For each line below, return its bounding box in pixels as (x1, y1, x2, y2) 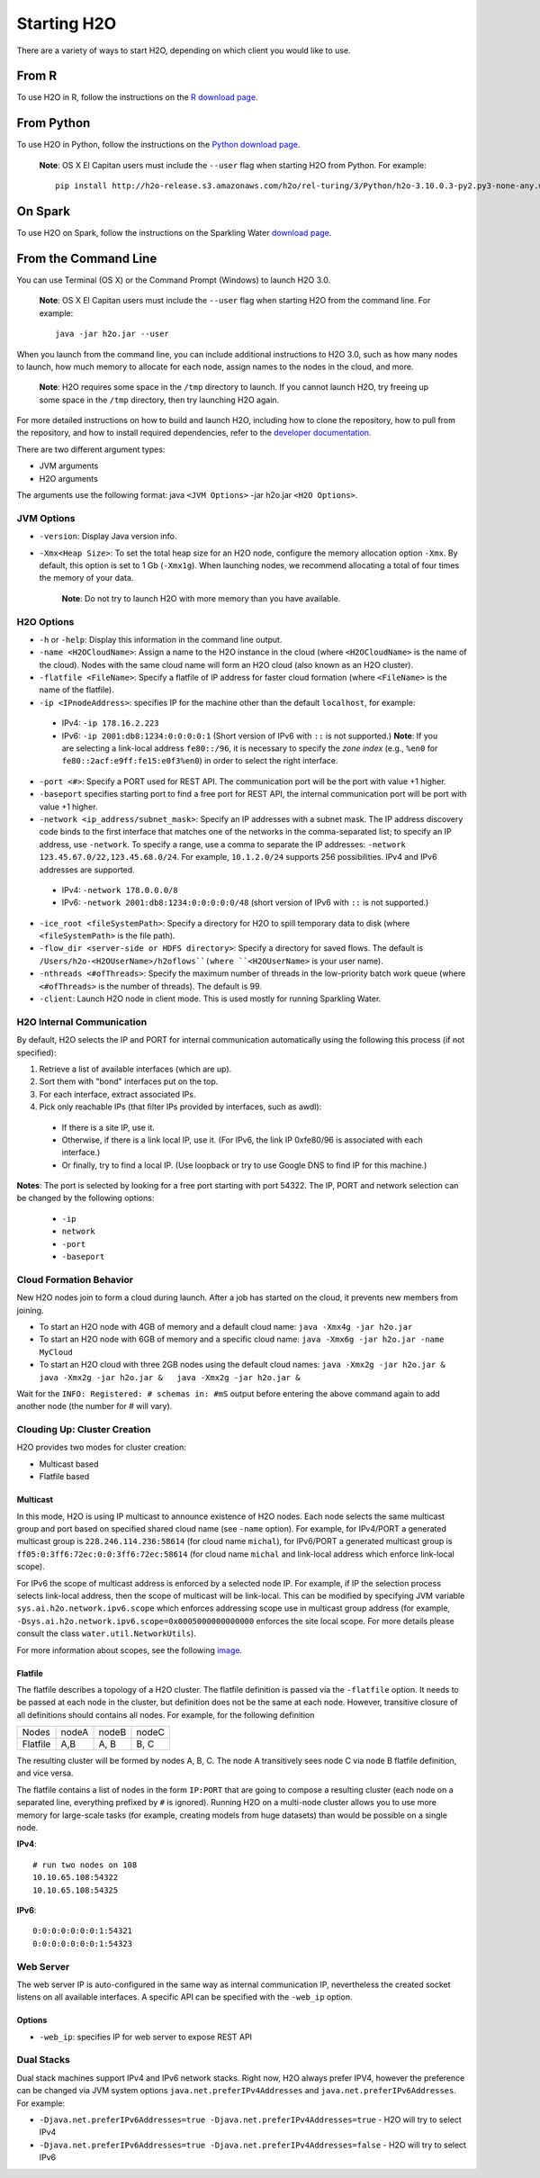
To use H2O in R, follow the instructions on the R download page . (16, 92, 258, 103)
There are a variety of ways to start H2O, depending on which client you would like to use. (16, 45, 351, 56)
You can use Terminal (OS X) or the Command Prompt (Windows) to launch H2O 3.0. (16, 275, 331, 285)
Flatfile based (39, 1471, 90, 1482)
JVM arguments (39, 460, 99, 472)
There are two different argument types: (16, 444, 166, 455)
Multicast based (39, 1459, 99, 1469)
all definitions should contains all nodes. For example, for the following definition (16, 1709, 315, 1720)
